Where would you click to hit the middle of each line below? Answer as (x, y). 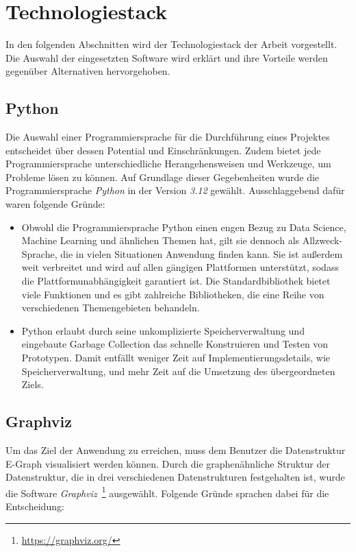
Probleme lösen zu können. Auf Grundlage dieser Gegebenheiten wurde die (163, 177)
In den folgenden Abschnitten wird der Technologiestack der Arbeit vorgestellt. (171, 44)
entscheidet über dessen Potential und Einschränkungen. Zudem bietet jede (163, 150)
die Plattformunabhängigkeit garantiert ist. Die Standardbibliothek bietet (176, 281)
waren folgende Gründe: (55, 204)
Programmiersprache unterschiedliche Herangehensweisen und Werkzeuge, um (168, 164)
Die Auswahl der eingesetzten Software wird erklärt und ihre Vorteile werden (167, 57)
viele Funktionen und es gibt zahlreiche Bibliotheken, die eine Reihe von (173, 294)
